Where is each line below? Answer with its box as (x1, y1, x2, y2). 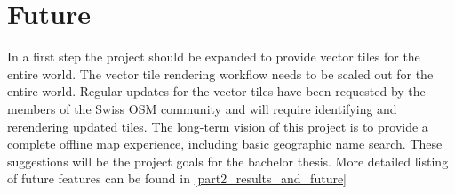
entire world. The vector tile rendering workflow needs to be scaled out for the (7, 64, 434, 83)
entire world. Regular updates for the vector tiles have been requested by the (7, 82, 426, 101)
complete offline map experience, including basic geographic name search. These (7, 134, 443, 153)
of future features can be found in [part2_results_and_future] (7, 169, 347, 188)
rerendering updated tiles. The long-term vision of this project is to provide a (7, 117, 428, 135)
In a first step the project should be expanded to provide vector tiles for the (7, 47, 420, 66)
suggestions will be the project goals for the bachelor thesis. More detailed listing (7, 151, 449, 170)
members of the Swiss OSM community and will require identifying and (7, 99, 397, 117)
